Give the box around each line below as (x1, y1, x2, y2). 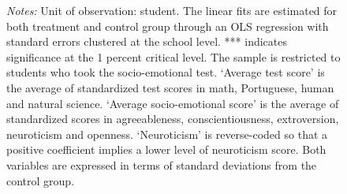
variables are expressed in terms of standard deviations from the (6, 156, 317, 173)
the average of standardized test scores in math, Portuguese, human (6, 79, 334, 95)
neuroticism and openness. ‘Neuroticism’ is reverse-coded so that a (6, 125, 328, 142)
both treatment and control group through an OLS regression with (6, 17, 329, 34)
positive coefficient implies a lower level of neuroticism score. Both (6, 141, 326, 158)
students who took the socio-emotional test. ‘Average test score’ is (6, 64, 325, 80)
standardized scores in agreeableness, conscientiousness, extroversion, (6, 110, 339, 127)
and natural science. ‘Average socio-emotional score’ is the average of (6, 95, 339, 111)
